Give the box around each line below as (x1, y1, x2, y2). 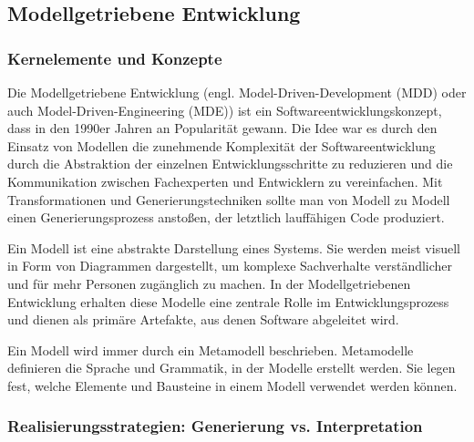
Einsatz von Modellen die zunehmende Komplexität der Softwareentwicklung (7, 136, 436, 155)
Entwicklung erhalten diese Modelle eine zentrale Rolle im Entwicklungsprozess (7, 292, 449, 311)
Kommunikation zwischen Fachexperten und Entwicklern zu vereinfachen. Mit (7, 171, 443, 190)
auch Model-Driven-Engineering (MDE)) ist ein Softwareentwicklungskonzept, (7, 100, 442, 119)
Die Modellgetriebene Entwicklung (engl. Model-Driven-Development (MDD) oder (7, 83, 467, 101)
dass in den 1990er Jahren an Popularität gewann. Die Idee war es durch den (7, 118, 438, 138)
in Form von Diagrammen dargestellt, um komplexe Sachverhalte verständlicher (7, 256, 453, 275)
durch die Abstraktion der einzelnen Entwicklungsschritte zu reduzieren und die (7, 154, 453, 173)
